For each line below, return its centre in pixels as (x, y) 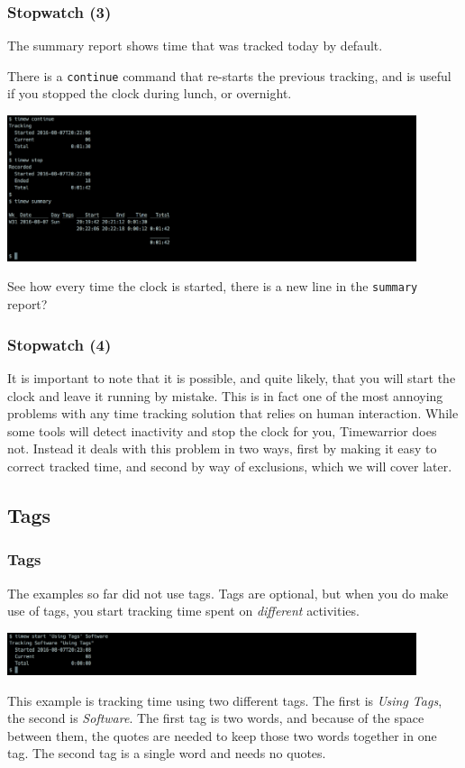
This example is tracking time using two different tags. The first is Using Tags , (225, 700)
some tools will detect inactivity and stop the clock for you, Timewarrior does (222, 430)
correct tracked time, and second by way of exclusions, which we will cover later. (230, 466)
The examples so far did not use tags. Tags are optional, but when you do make (228, 593)
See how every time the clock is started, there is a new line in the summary (213, 286)
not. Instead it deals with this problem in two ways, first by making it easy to (222, 448)
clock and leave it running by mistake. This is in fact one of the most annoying (225, 395)
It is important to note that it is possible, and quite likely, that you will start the (232, 377)
